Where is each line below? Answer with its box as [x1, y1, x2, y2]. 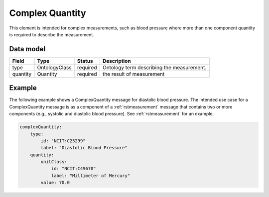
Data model [9, 45, 46, 53]
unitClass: [40, 159, 67, 165]
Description [102, 57, 132, 64]
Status [77, 57, 93, 64]
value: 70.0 [40, 180, 70, 186]
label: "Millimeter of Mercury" [51, 173, 131, 179]
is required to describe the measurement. [9, 31, 94, 37]
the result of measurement [102, 70, 165, 77]
